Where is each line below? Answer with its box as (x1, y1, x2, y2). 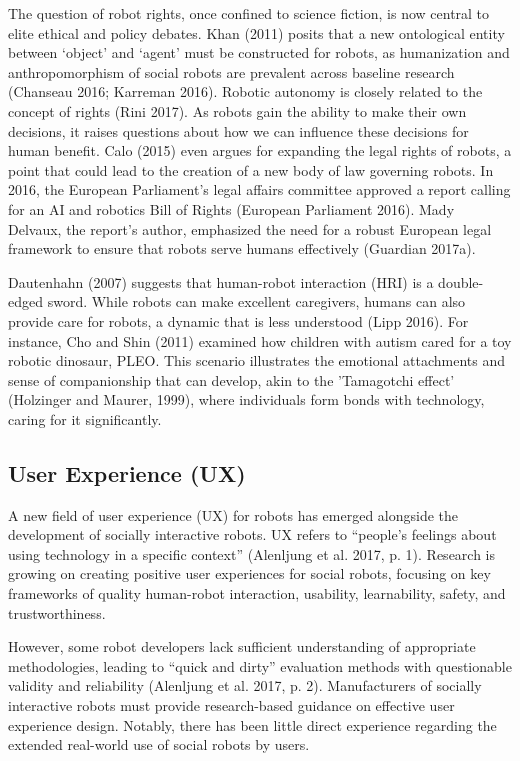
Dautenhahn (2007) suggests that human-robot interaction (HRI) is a (8, 271, 434, 292)
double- (438, 271, 484, 292)
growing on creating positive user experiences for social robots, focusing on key (8, 563, 491, 584)
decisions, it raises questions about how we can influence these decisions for (8, 120, 469, 141)
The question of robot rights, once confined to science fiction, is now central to (8, 3, 490, 23)
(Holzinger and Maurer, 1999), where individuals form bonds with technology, (8, 389, 485, 410)
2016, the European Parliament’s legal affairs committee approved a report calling (8, 179, 511, 200)
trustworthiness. (8, 602, 106, 623)
